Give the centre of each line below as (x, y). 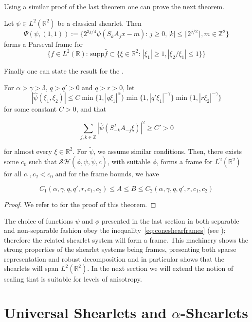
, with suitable (129, 161)
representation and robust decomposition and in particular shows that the (114, 258)
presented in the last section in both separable (170, 220)
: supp (95, 54)
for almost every (28, 151)
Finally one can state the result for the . (64, 70)
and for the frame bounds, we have (107, 174)
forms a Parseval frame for (43, 44)
